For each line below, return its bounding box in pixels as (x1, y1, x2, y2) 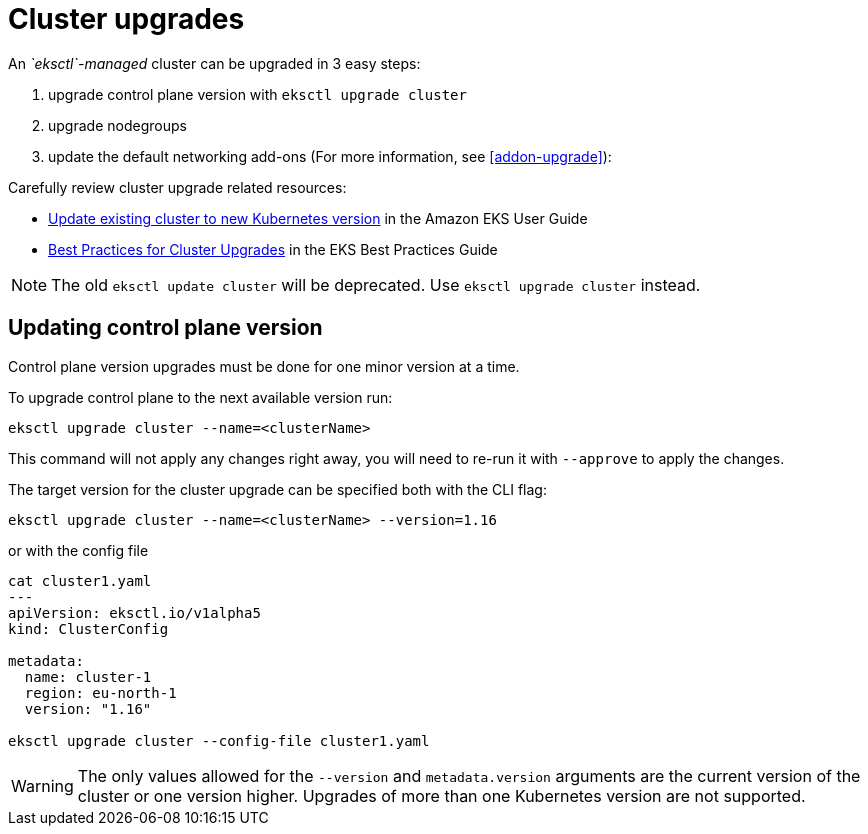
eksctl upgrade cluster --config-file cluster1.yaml (8, 732, 430, 749)
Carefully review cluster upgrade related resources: (8, 178, 347, 196)
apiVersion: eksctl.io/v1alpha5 (8, 604, 261, 621)
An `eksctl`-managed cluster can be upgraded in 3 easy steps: (8, 54, 421, 72)
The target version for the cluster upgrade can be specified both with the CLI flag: (8, 480, 547, 498)
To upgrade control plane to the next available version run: (8, 388, 393, 406)
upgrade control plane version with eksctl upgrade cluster (48, 85, 467, 103)
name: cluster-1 (24, 668, 152, 685)
